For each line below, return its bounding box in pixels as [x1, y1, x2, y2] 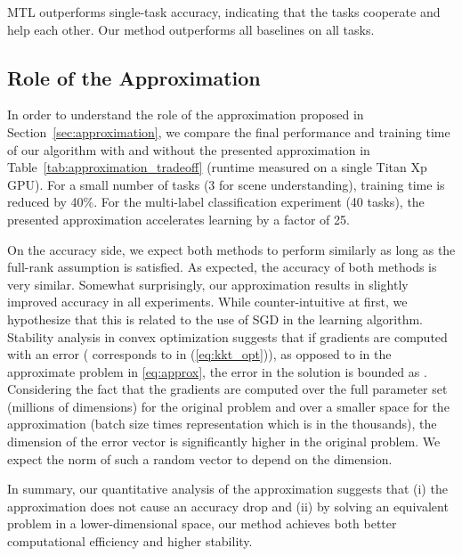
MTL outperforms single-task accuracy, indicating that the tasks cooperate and [7, 3, 441, 20]
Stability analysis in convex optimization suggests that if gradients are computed [7, 327, 448, 346]
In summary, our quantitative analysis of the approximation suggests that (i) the [7, 479, 448, 498]
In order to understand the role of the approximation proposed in [7, 105, 364, 124]
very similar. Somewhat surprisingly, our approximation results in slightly [7, 274, 409, 293]
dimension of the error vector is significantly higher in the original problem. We [7, 432, 441, 451]
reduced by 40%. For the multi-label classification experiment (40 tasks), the [7, 192, 425, 211]
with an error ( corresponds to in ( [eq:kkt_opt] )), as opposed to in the [7, 345, 392, 364]
